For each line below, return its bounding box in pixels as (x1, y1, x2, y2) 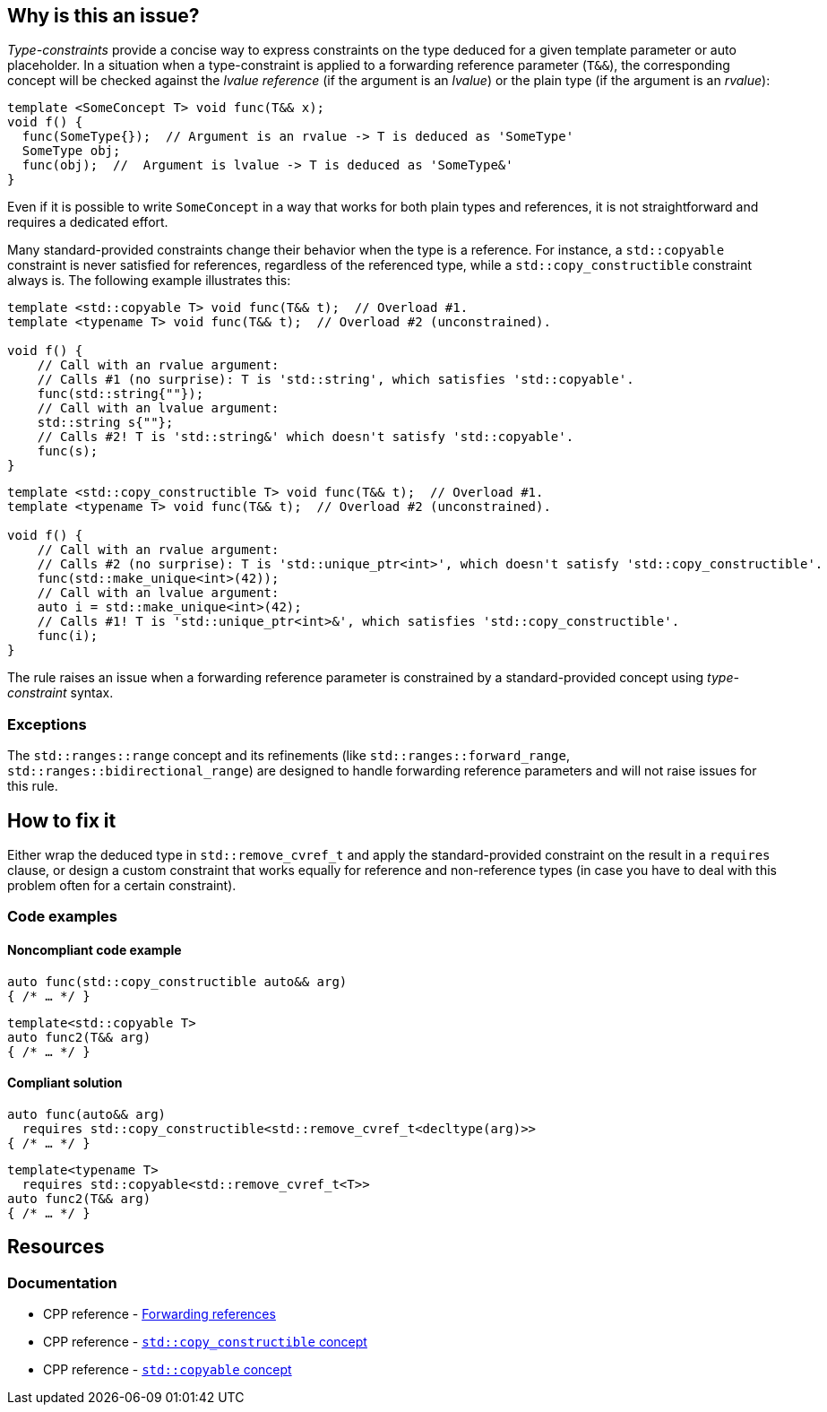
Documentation (7, 1273, 117, 1292)
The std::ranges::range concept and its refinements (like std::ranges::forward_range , (7, 748, 571, 764)
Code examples (7, 907, 118, 926)
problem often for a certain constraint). (7, 878, 237, 894)
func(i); (37, 628, 99, 644)
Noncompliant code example (7, 942, 182, 957)
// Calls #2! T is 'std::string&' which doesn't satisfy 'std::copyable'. (37, 429, 574, 445)
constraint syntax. (7, 685, 114, 701)
